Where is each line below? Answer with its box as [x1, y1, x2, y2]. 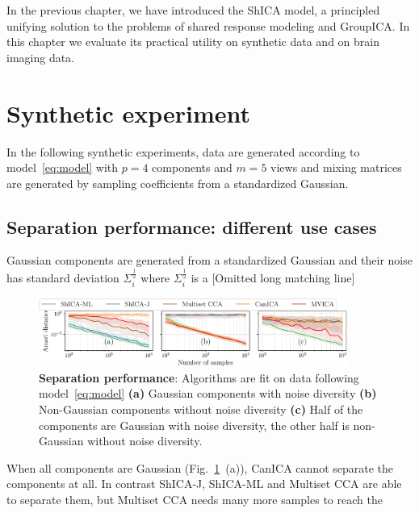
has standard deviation [6, 269, 119, 286]
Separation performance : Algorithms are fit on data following [39, 369, 359, 386]
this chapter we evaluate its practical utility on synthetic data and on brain [6, 33, 379, 50]
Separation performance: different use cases [6, 214, 377, 239]
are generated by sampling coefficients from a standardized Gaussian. [6, 174, 349, 191]
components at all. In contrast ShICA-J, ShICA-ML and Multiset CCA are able [6, 475, 402, 492]
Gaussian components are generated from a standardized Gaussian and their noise [6, 252, 413, 269]
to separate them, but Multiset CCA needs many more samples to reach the [6, 490, 383, 507]
